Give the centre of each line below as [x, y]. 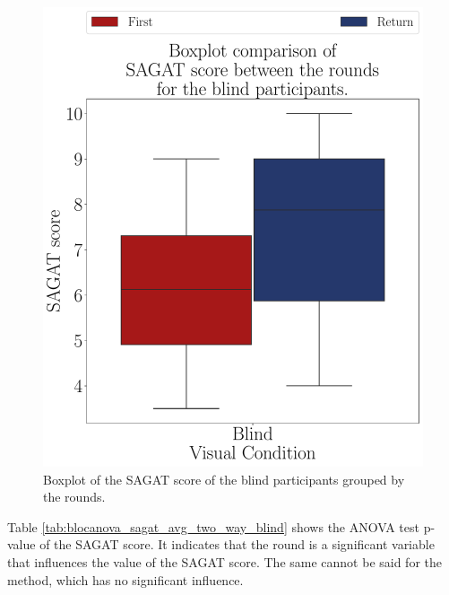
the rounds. [74, 497]
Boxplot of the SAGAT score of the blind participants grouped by [224, 479]
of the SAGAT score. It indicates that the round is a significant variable [237, 544]
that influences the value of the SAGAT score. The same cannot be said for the [225, 561]
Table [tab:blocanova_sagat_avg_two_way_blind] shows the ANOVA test [213, 526]
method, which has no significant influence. [125, 579]
